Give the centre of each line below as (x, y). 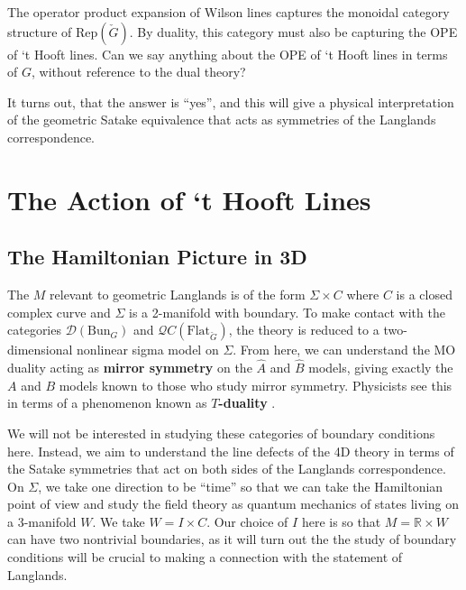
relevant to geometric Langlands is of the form (178, 295)
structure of (40, 31)
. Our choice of (247, 521)
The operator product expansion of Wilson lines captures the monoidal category (228, 12)
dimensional (40, 350)
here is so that (341, 521)
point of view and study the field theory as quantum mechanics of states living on (233, 504)
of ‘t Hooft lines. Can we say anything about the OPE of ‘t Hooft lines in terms (228, 54)
